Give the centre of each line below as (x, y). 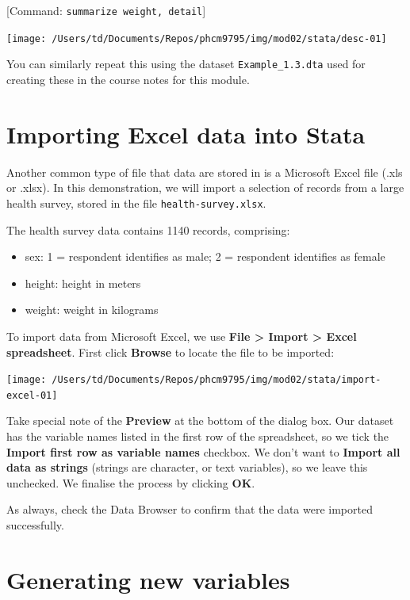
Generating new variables (148, 579)
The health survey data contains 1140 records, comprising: (148, 229)
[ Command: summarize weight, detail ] (106, 10)
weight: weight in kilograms (92, 310)
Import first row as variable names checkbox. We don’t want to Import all (203, 451)
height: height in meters (83, 283)
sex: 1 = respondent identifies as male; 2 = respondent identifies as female (205, 256)
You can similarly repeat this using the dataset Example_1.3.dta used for (186, 64)
